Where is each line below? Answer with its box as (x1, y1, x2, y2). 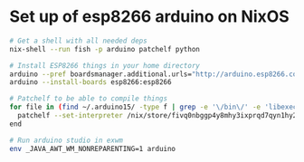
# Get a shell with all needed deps (9, 36, 147, 45)
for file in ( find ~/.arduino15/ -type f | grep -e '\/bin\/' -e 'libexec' (9, 102, 301, 112)
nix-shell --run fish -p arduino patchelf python (9, 44, 201, 53)
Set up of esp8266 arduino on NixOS (9, 6, 290, 27)
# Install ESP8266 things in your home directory (9, 61, 201, 70)
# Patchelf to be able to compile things (9, 94, 168, 103)
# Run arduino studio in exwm (9, 136, 124, 145)
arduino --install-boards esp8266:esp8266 (9, 78, 172, 87)
